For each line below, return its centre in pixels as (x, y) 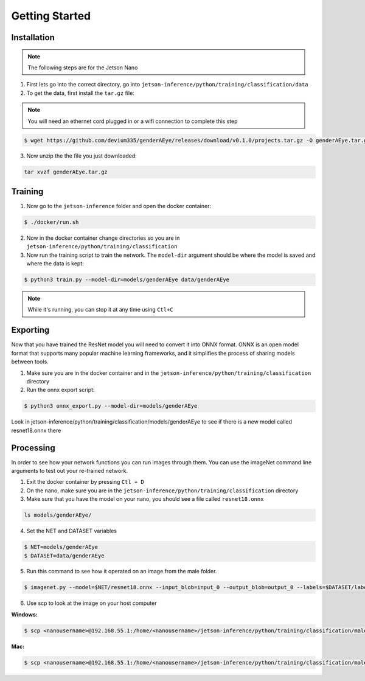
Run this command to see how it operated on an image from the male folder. (122, 571)
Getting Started (51, 16)
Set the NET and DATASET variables (72, 531)
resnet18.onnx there (36, 430)
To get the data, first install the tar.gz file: (81, 93)
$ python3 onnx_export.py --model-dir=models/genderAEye (111, 406)
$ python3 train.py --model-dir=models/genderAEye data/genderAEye (127, 280)
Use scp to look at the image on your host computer (92, 603)
